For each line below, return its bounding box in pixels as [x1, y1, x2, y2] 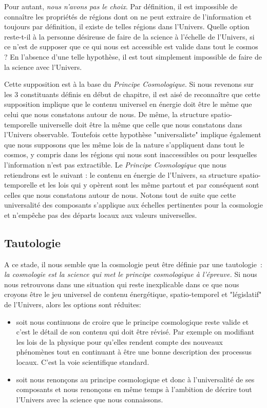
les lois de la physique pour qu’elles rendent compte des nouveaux [16, 336, 223, 347]
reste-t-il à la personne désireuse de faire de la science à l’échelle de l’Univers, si [4, 31, 255, 42]
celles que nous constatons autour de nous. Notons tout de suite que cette [4, 189, 236, 200]
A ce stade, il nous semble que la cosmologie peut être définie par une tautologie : [4, 258, 262, 269]
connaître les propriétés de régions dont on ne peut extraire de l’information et [4, 11, 252, 22]
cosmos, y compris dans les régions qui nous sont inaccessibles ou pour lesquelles [4, 149, 257, 160]
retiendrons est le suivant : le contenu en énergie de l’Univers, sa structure [4, 169, 237, 180]
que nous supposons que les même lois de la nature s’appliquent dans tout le [4, 139, 244, 150]
